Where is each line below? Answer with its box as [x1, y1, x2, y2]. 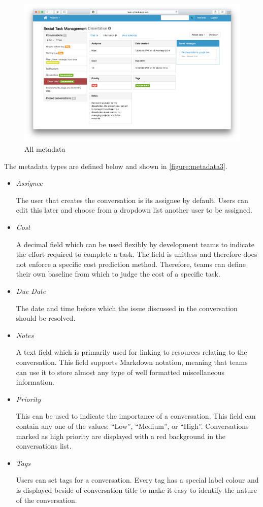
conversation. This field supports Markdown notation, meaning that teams [16, 356, 248, 367]
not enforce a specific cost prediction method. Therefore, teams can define [16, 258, 246, 269]
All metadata [24, 144, 65, 154]
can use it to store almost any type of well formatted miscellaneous [16, 366, 225, 377]
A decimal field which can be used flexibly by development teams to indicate [16, 239, 254, 249]
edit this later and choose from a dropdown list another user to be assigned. [16, 205, 252, 215]
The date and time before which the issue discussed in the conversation [16, 302, 238, 313]
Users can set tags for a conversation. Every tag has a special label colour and [16, 475, 259, 485]
